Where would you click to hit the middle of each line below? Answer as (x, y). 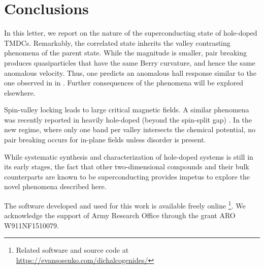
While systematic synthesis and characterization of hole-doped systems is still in (129, 156)
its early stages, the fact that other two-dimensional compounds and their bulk (127, 167)
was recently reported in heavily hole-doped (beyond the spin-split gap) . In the (128, 119)
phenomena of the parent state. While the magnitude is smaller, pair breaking (125, 53)
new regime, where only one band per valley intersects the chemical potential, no (130, 129)
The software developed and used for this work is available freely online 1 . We (125, 205)
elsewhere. (20, 92)
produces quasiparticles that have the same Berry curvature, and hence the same (130, 62)
